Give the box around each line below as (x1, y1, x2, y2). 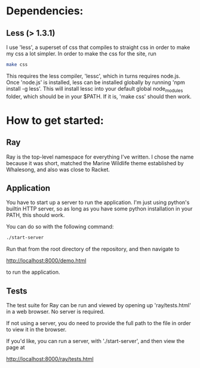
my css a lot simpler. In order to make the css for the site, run (6, 50, 157, 57)
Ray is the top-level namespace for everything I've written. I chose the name (6, 153, 194, 160)
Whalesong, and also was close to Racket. (6, 166, 110, 173)
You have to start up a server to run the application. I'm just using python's (6, 199, 190, 206)
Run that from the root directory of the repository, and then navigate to (6, 246, 180, 253)
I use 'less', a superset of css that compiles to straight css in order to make (6, 44, 190, 51)
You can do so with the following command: (6, 223, 114, 230)
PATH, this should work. (6, 212, 65, 219)
